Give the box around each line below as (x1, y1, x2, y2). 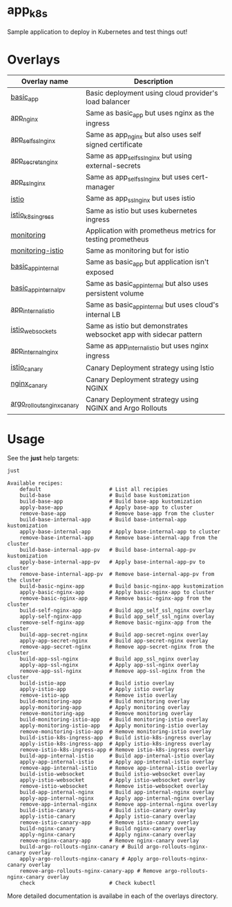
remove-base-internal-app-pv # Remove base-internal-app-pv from (19, 571, 215, 578)
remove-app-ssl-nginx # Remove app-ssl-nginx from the (19, 667, 206, 675)
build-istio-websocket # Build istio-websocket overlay (19, 771, 206, 778)
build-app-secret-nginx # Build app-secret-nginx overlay (19, 631, 209, 638)
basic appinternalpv (10, 282, 66, 294)
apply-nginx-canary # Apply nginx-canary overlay (19, 832, 196, 838)
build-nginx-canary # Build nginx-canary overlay (19, 825, 196, 832)
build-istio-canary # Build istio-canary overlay (19, 807, 196, 814)
